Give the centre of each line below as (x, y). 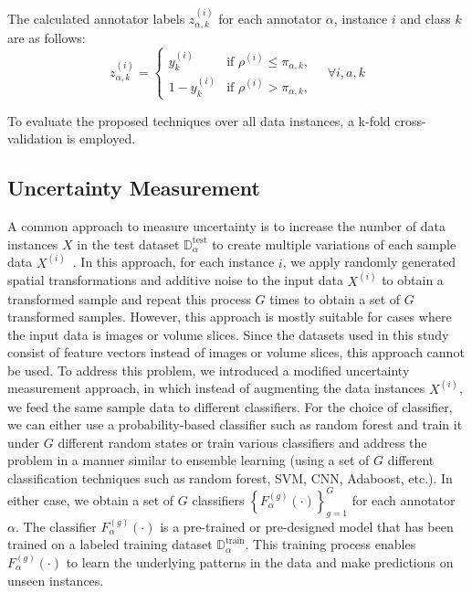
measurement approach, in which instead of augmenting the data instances (216, 388)
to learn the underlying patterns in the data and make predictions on (260, 561)
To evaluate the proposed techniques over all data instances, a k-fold (199, 120)
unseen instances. (56, 580)
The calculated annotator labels (96, 18)
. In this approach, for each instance (173, 262)
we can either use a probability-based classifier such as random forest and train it (235, 424)
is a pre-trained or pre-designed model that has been (307, 526)
